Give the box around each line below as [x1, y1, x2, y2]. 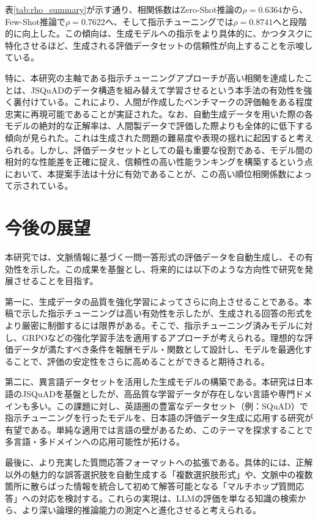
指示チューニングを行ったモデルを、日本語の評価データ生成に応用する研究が [5, 411, 313, 424]
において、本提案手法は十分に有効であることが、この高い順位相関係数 [5, 167, 287, 180]
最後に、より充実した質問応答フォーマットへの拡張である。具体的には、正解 [5, 455, 313, 468]
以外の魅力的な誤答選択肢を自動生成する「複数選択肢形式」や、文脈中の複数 [5, 467, 313, 480]
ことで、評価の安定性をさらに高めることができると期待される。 [13, 354, 270, 367]
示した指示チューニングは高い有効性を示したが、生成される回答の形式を [21, 307, 313, 320]
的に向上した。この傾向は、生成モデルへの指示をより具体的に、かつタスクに [5, 27, 313, 40]
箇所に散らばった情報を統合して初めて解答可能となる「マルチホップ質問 [5, 480, 296, 493]
